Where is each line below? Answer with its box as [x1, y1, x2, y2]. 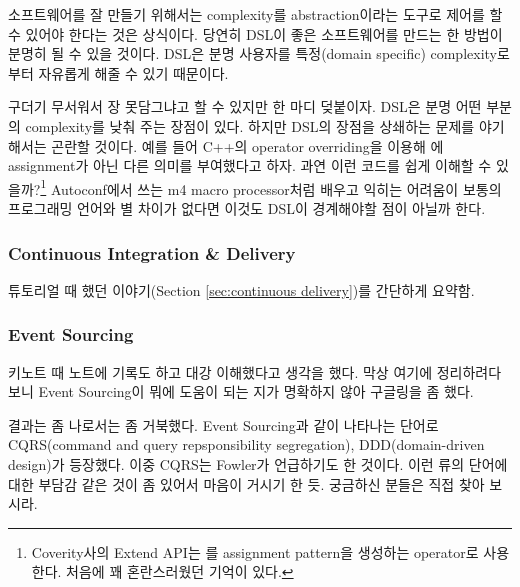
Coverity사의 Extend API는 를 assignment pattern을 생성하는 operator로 [31, 541, 479, 562]
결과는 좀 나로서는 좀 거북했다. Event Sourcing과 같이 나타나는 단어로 [8, 414, 439, 435]
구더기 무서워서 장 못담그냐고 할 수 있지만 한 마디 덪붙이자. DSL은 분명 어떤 [8, 96, 482, 117]
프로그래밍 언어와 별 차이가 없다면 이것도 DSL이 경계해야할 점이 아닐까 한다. [8, 198, 486, 218]
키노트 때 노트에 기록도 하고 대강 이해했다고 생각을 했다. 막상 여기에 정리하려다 [8, 361, 502, 382]
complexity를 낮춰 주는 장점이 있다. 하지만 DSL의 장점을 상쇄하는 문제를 [25, 115, 475, 136]
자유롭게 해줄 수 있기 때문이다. [38, 62, 229, 83]
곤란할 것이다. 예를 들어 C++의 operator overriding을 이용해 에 [51, 135, 444, 156]
